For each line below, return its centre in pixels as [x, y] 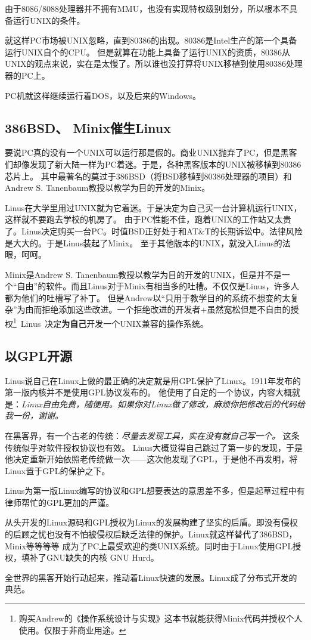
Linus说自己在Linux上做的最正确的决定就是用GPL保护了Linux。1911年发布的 [153, 380]
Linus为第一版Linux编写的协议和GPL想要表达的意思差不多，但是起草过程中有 [155, 491]
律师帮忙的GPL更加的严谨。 [60, 502]
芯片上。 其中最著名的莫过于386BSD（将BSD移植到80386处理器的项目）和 [148, 176]
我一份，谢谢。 [34, 415]
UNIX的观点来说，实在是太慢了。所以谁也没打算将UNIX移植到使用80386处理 [154, 64]
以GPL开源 [39, 355]
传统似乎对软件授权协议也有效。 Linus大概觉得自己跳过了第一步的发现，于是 [154, 447]
